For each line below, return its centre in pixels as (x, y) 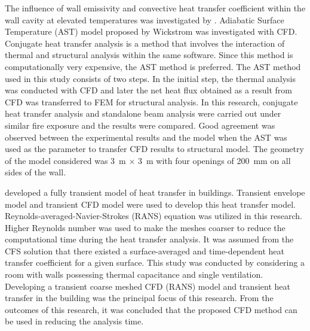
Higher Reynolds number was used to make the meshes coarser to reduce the (145, 227)
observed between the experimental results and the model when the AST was (146, 137)
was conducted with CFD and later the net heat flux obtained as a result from (149, 90)
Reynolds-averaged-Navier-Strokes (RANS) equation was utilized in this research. (154, 216)
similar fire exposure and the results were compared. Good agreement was (140, 125)
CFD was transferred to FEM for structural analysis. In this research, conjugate (151, 101)
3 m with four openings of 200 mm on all (214, 160)
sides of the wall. (36, 172)
